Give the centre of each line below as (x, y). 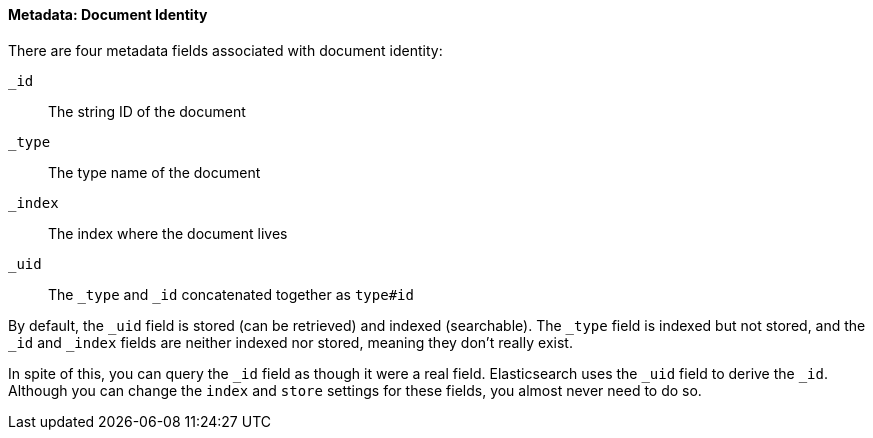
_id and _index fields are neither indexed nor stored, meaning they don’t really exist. (290, 342)
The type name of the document (154, 172)
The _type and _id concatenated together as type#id (231, 294)
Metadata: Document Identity (108, 14)
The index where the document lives (168, 233)
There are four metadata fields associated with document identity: (225, 50)
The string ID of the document (147, 111)
